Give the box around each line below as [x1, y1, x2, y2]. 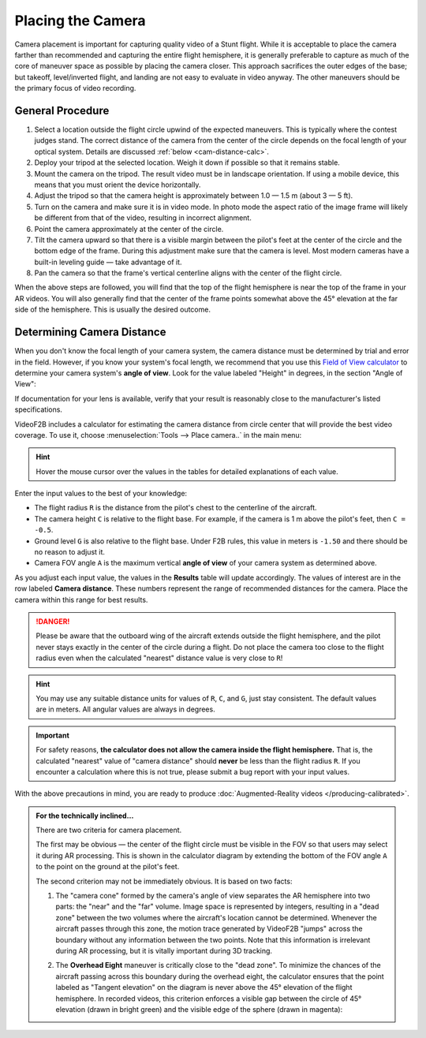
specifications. [14, 405, 63, 414]
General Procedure [14, 103, 110, 118]
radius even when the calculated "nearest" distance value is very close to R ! [35, 653, 283, 663]
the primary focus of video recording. [14, 84, 136, 93]
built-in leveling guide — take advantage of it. [34, 257, 182, 267]
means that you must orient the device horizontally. [34, 180, 201, 189]
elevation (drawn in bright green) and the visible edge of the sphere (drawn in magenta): [55, 1004, 343, 1014]
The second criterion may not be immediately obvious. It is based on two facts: [35, 876, 293, 886]
